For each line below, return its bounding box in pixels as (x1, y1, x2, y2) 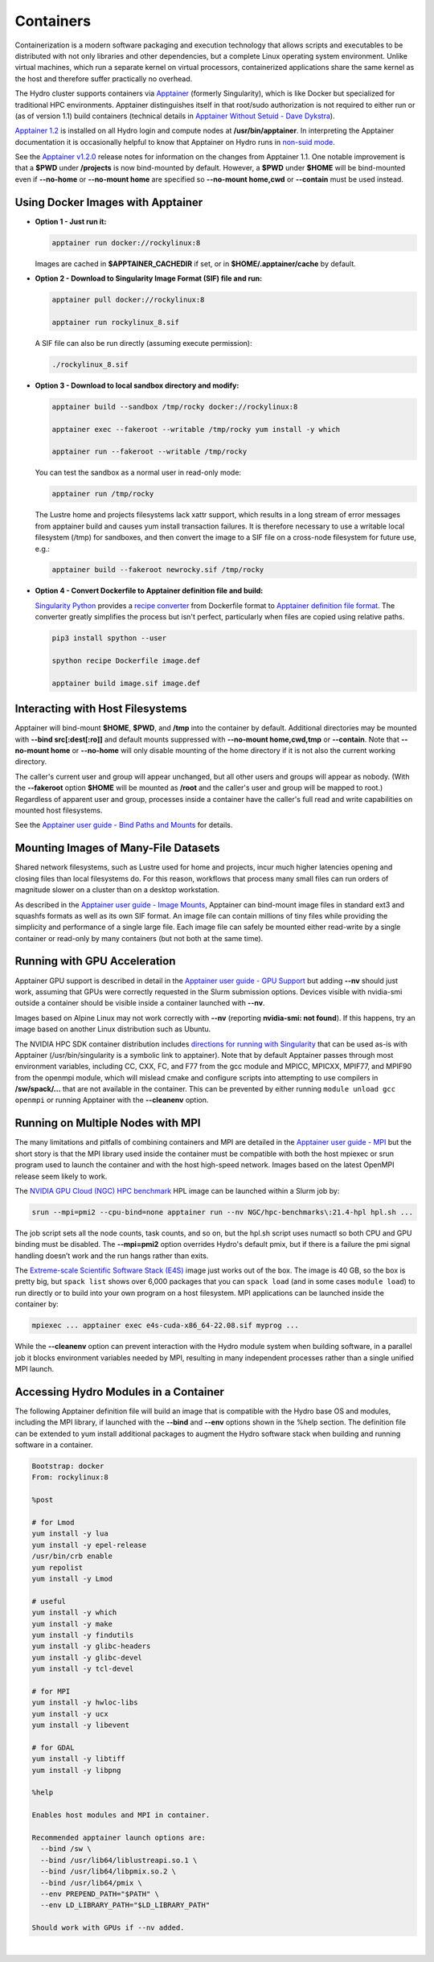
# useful (31, 1597, 67, 1606)
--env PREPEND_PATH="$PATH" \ (40, 1889, 160, 1898)
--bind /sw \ (40, 1845, 92, 1853)
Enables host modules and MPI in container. (31, 1811, 211, 1820)
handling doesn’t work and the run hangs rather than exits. (14, 1251, 209, 1261)
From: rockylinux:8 (31, 1473, 108, 1482)
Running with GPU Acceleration (14, 954, 176, 969)
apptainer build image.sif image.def (51, 678, 201, 688)
